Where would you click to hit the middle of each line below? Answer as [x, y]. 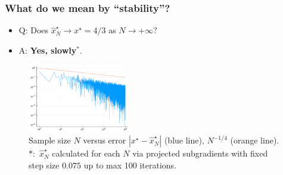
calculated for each [86, 153]
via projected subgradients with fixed [200, 153]
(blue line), [184, 140]
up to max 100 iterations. [130, 165]
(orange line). [255, 140]
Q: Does [34, 30]
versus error [105, 140]
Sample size [50, 140]
